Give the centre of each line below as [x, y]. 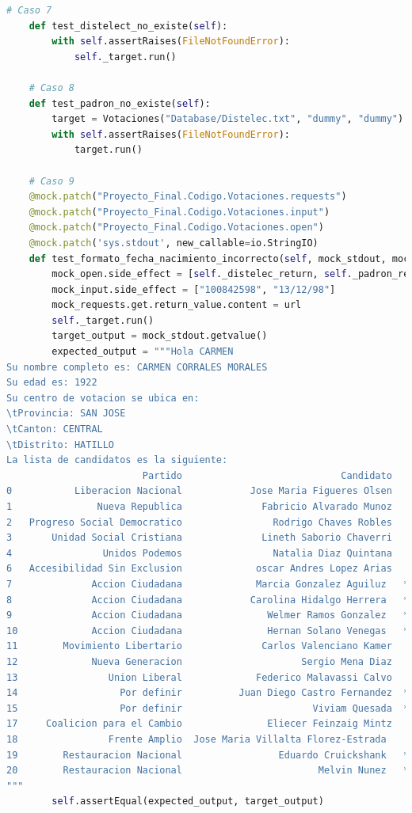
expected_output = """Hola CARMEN [143, 352]
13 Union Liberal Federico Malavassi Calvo [199, 677]
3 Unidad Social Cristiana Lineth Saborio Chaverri [199, 538]
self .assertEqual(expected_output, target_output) [188, 802]
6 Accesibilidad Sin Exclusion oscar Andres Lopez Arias [199, 569]
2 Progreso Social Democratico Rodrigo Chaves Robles [199, 522]
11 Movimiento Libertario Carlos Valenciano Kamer [199, 646]
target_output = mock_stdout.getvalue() [160, 336]
